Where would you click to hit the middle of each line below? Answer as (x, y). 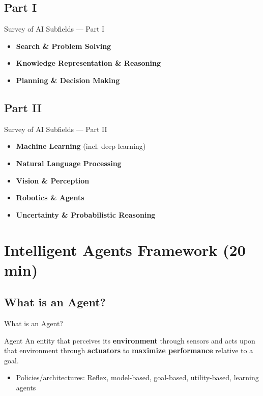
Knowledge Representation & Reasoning (88, 63)
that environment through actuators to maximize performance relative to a (129, 350)
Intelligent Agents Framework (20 (125, 249)
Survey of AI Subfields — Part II (56, 129)
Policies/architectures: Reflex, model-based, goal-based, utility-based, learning (137, 377)
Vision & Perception (53, 180)
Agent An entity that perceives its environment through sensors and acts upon (130, 340)
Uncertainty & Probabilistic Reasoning (86, 214)
